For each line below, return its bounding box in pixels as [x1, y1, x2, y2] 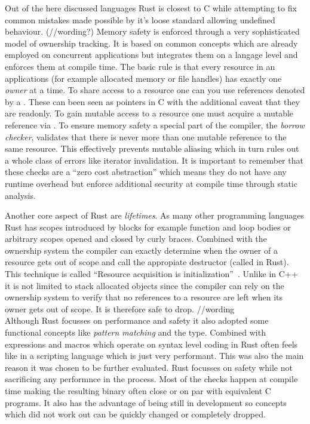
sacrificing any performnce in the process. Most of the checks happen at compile [5, 373, 298, 385]
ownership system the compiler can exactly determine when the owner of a [5, 244, 278, 256]
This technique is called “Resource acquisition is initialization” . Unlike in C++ [5, 268, 298, 280]
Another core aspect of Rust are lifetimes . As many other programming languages [5, 209, 305, 222]
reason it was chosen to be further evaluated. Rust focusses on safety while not [5, 361, 293, 373]
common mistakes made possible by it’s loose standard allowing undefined [5, 13, 275, 26]
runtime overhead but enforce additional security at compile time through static [5, 177, 297, 189]
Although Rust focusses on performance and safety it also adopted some [5, 314, 269, 327]
